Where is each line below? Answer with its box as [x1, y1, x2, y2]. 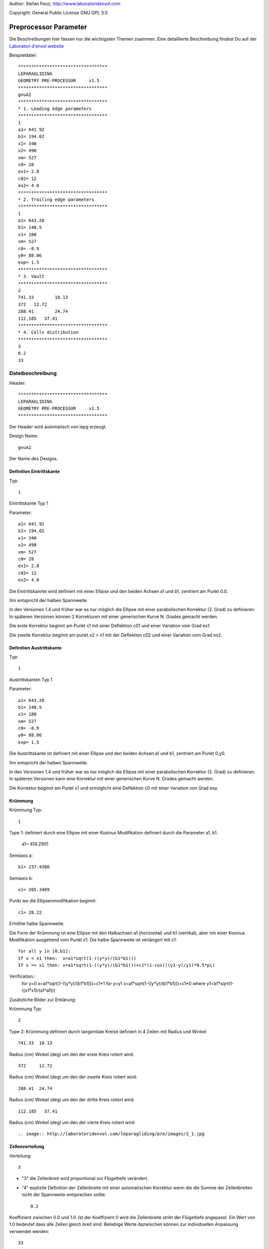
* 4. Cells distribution [18, 330, 79, 335]
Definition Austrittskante [9, 644, 62, 650]
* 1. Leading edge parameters [18, 105, 92, 111]
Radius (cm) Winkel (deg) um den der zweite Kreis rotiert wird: [9, 1074, 137, 1080]
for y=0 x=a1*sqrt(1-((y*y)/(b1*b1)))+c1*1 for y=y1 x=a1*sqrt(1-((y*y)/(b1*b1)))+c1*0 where [21, 980, 206, 986]
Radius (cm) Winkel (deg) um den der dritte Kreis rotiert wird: [9, 1097, 134, 1103]
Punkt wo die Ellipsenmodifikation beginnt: [9, 898, 97, 904]
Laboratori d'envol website [9, 43, 64, 49]
